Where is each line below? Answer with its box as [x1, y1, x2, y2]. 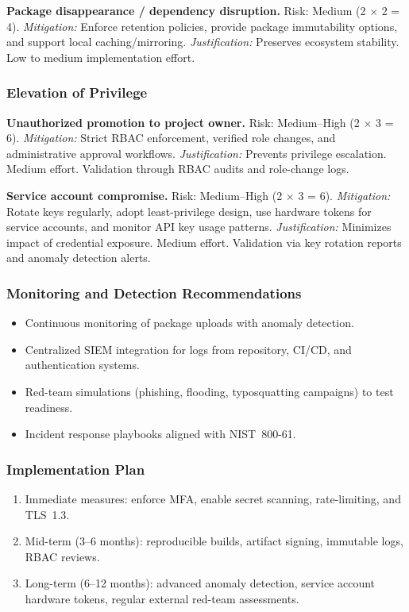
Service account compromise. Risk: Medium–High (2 [6, 187, 283, 203]
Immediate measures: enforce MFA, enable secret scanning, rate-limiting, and [25, 490, 401, 506]
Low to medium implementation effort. [6, 48, 195, 65]
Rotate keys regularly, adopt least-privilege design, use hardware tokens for [6, 202, 372, 219]
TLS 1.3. [25, 506, 70, 522]
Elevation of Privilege [6, 83, 148, 102]
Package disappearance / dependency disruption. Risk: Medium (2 [6, 2, 366, 18]
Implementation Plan [6, 459, 145, 479]
